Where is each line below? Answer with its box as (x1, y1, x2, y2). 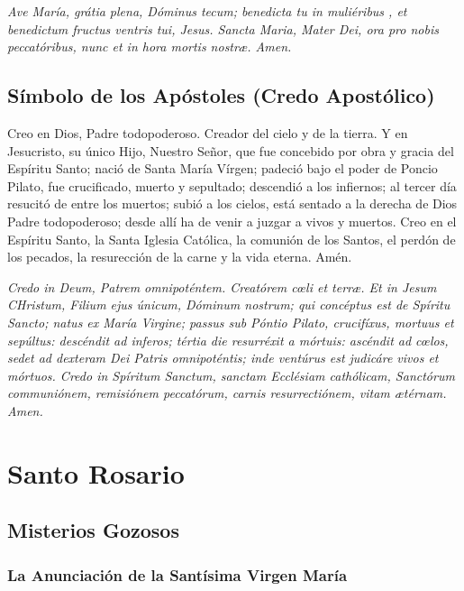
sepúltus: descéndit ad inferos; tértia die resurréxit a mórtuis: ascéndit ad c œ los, (7, 330, 449, 349)
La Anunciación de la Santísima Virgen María (7, 563, 348, 586)
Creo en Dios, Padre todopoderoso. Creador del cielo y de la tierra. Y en (7, 123, 408, 142)
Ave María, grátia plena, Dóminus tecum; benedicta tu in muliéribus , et (7, 2, 407, 20)
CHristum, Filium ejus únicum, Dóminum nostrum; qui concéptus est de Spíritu (7, 295, 450, 314)
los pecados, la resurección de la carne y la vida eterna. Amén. (7, 247, 352, 266)
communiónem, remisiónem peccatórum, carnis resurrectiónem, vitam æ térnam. (7, 383, 447, 402)
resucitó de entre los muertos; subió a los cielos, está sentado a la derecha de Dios (7, 194, 458, 213)
